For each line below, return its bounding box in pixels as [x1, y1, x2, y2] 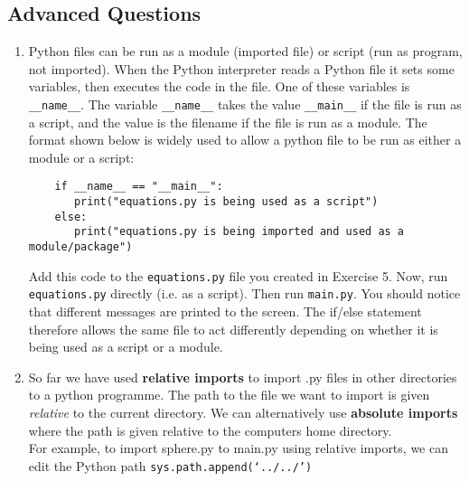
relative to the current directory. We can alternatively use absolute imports [28, 402, 458, 421]
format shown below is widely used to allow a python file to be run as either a [28, 130, 462, 149]
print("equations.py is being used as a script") [73, 195, 379, 209]
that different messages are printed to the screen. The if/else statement [28, 302, 422, 321]
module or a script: [28, 147, 135, 166]
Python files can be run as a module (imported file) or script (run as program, [28, 42, 463, 61]
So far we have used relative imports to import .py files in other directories [28, 367, 457, 386]
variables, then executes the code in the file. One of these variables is [28, 77, 410, 96]
